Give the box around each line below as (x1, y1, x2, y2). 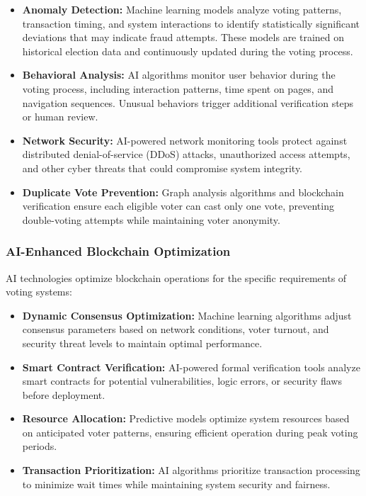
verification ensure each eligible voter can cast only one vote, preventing (22, 198, 334, 213)
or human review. (22, 109, 98, 124)
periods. (22, 439, 57, 453)
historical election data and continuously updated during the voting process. (22, 43, 353, 58)
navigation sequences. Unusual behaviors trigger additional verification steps (22, 95, 354, 110)
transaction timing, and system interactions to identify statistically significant (22, 16, 360, 30)
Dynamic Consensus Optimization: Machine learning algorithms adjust (22, 308, 352, 322)
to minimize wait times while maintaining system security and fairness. (22, 476, 331, 491)
